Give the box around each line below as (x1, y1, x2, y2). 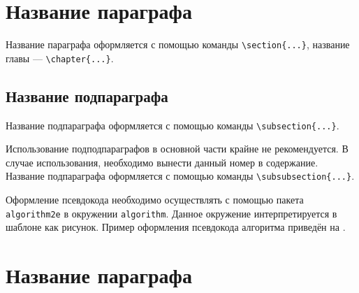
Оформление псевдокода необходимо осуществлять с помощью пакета (6, 192, 304, 207)
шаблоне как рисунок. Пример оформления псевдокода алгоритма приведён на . (6, 220, 346, 234)
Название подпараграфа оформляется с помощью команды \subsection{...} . (6, 117, 339, 132)
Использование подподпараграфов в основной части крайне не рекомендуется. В (6, 141, 349, 156)
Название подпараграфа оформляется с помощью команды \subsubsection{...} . (6, 169, 355, 183)
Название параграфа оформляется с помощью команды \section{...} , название (6, 37, 350, 52)
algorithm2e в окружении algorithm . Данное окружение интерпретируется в (6, 206, 337, 220)
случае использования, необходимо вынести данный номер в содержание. (6, 155, 318, 169)
